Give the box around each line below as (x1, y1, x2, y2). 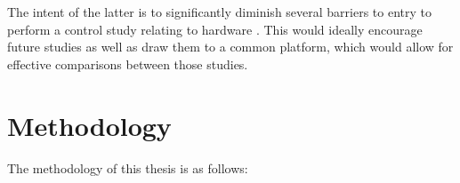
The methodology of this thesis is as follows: (7, 158, 248, 177)
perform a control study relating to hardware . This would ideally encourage (7, 20, 423, 38)
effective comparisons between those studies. (7, 54, 248, 73)
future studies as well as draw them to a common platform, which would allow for (7, 37, 454, 56)
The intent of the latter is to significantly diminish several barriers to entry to (7, 3, 432, 20)
